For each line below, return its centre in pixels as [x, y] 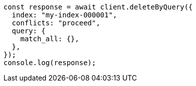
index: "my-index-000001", [64, 15]
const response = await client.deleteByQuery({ [98, 7]
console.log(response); [50, 63]
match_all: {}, [50, 39]
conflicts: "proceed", [56, 23]
